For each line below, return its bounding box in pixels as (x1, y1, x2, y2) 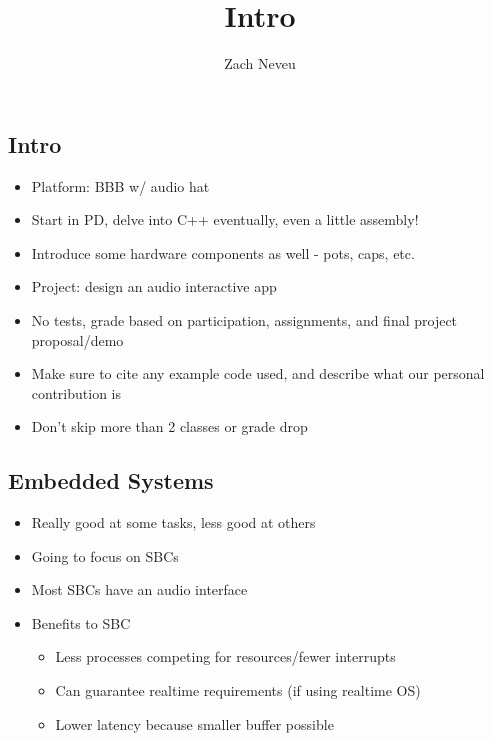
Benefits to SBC (31, 612, 131, 633)
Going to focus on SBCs (31, 545, 179, 566)
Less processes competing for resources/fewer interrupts (55, 646, 396, 667)
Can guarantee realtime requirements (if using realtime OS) (55, 680, 421, 701)
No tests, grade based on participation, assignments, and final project (31, 309, 458, 330)
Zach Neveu (224, 53, 296, 74)
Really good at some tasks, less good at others (31, 512, 316, 533)
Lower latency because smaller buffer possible (55, 713, 334, 734)
